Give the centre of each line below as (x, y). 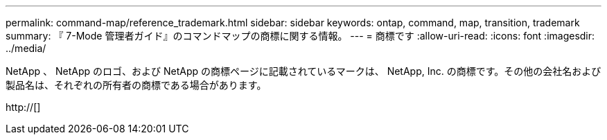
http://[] (23, 107)
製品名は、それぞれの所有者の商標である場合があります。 (136, 85)
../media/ (26, 48)
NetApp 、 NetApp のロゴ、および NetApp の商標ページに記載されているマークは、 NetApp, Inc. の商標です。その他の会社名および (303, 71)
